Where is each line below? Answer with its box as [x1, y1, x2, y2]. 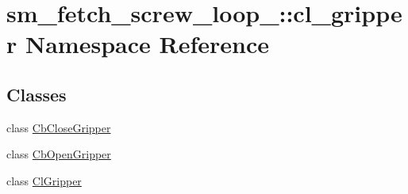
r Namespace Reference [6, 28, 269, 60]
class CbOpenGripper [6, 146, 111, 162]
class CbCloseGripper [6, 119, 111, 135]
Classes [6, 82, 67, 106]
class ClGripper [6, 172, 82, 188]
